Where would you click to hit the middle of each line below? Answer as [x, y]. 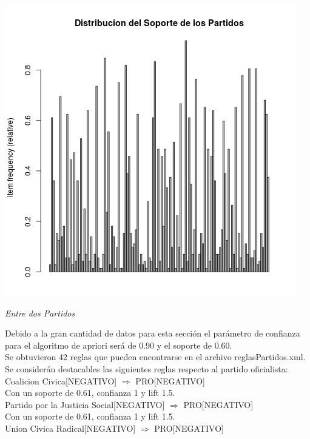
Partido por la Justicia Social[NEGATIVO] [85, 404]
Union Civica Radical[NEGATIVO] [70, 428]
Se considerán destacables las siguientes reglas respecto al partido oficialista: [147, 368]
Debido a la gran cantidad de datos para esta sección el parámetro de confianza [153, 333]
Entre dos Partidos [40, 313]
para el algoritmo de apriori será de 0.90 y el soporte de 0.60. [119, 345]
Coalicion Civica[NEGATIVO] [61, 380]
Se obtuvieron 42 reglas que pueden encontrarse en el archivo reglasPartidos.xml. [155, 357]
